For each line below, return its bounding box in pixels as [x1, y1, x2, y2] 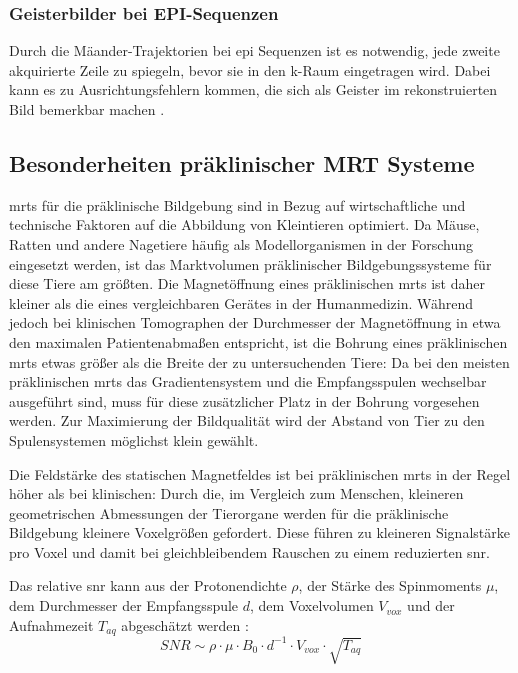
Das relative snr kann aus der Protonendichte [9, 575, 287, 596]
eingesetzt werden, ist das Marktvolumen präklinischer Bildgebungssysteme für [9, 253, 492, 274]
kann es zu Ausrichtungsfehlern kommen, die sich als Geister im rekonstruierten [9, 79, 498, 100]
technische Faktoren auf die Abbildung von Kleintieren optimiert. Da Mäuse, [9, 214, 480, 235]
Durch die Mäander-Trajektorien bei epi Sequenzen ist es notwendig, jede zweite [9, 40, 500, 61]
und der [407, 595, 455, 616]
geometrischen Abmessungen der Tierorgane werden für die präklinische [9, 502, 449, 523]
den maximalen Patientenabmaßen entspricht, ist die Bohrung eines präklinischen [9, 331, 508, 352]
